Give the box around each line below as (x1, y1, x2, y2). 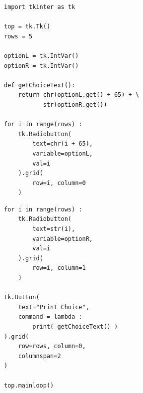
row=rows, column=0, (18, 343, 86, 350)
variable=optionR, (32, 235, 93, 242)
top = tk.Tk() (4, 23, 51, 30)
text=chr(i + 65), (32, 140, 93, 148)
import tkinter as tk (4, 3, 75, 10)
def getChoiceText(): (4, 81, 75, 89)
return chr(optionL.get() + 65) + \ (18, 91, 140, 99)
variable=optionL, (32, 150, 93, 157)
